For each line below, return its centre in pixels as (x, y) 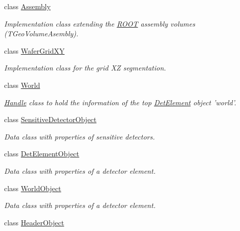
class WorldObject (33, 188)
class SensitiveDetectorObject (50, 119)
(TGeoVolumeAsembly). (41, 33)
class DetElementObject (42, 154)
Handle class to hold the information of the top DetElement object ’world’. (120, 102)
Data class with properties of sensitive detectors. (80, 136)
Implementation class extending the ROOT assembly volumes (100, 23)
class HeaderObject (34, 222)
